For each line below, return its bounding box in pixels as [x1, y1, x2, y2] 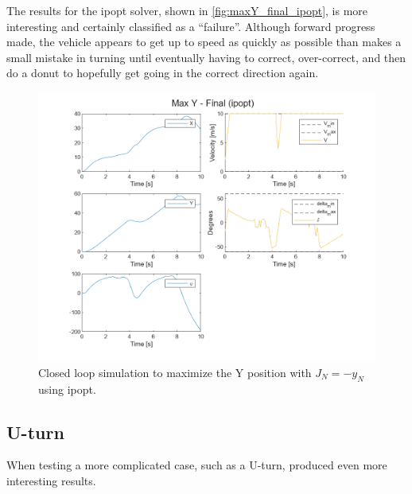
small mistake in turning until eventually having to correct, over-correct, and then [6, 49, 406, 65]
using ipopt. [38, 380, 96, 397]
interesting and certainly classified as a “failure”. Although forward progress [6, 18, 375, 34]
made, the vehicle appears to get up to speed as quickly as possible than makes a [6, 33, 402, 50]
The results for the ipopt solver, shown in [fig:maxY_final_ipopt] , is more [6, 2, 368, 18]
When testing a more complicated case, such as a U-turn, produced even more [6, 457, 387, 473]
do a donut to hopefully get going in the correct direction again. [6, 64, 319, 81]
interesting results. [6, 472, 96, 488]
